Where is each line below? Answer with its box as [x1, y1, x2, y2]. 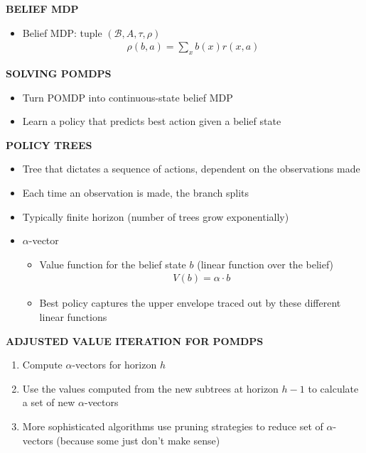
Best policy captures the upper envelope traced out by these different [39, 295, 341, 310]
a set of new [22, 395, 75, 410]
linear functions [39, 309, 107, 324]
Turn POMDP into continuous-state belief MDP [22, 89, 233, 104]
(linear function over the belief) [197, 256, 334, 271]
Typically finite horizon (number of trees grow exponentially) [22, 209, 289, 224]
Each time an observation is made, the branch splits [22, 185, 249, 200]
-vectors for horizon [72, 357, 157, 372]
